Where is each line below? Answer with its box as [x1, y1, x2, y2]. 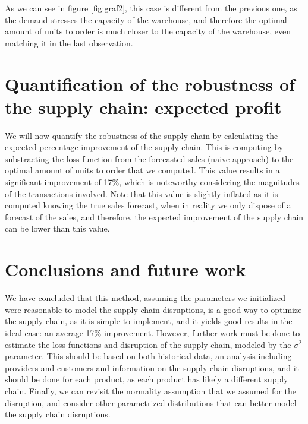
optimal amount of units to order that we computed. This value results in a [5, 164, 280, 176]
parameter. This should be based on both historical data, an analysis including [5, 350, 292, 362]
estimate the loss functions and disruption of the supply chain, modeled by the [5, 338, 291, 350]
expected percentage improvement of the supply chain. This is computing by [5, 141, 284, 153]
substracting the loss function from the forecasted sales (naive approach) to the [5, 152, 294, 164]
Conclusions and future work [5, 257, 246, 281]
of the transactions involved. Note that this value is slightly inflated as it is [5, 187, 278, 200]
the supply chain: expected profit [5, 94, 282, 119]
